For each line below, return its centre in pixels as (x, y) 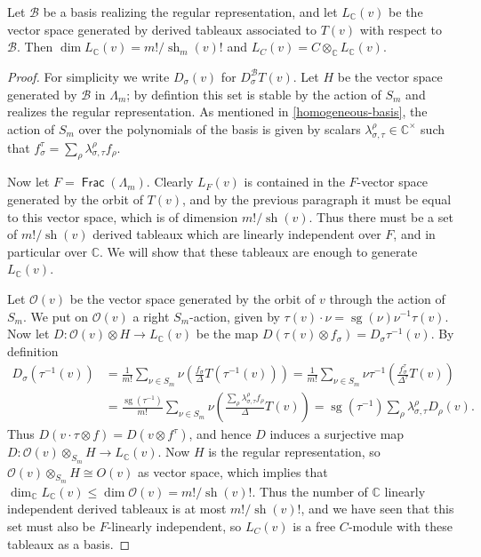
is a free (314, 525)
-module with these (400, 525)
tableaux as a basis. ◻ (69, 543)
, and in (414, 234)
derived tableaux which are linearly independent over (237, 234)
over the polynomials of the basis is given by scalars (220, 128)
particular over (47, 251)
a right (151, 316)
